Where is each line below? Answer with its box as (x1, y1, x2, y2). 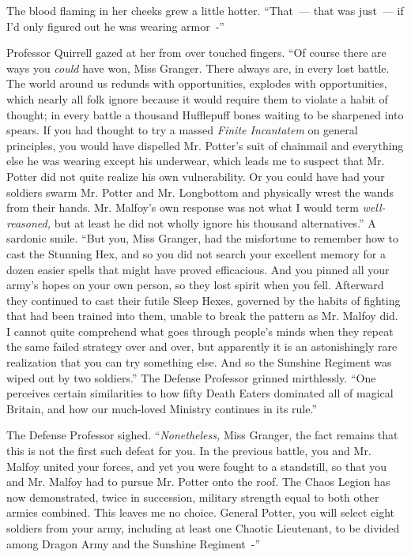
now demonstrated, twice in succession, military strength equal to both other (6, 488, 379, 505)
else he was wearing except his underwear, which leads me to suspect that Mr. (6, 152, 385, 169)
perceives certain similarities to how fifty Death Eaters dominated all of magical (6, 385, 394, 401)
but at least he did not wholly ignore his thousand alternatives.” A (54, 214, 376, 231)
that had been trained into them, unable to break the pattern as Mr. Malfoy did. (6, 307, 398, 324)
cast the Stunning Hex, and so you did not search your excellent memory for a (6, 245, 386, 262)
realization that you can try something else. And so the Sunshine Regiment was (6, 354, 392, 371)
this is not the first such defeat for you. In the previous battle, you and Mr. (6, 442, 371, 459)
